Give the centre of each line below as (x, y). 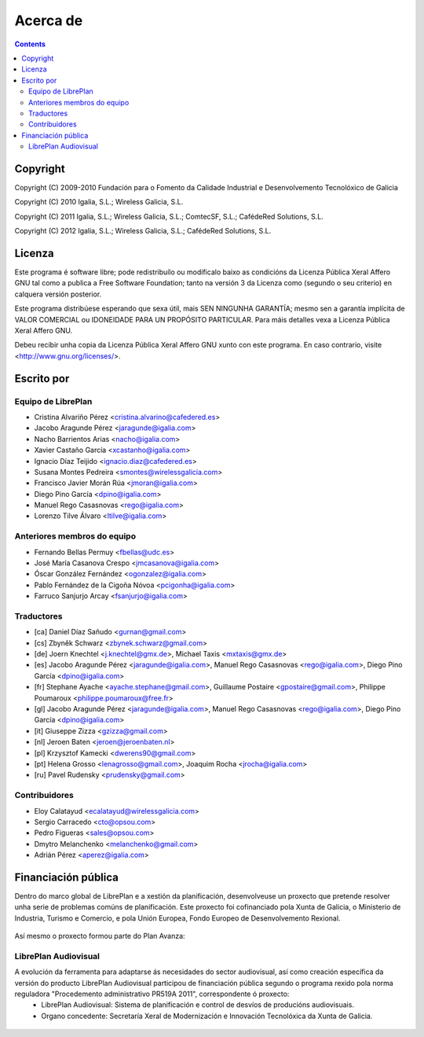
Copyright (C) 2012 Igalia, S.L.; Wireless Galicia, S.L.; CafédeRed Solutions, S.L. (143, 231)
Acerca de (49, 20)
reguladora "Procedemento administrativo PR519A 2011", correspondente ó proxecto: (152, 994)
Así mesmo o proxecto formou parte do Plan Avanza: (100, 936)
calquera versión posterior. (58, 294)
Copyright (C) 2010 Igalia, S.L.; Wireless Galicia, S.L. (99, 202)
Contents (30, 44)
